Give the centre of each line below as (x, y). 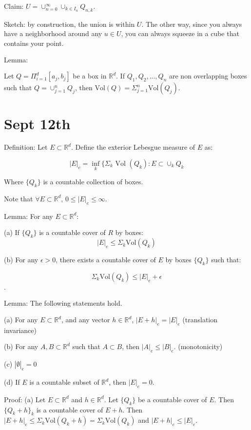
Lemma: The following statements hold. (63, 303)
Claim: (14, 6)
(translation (200, 320)
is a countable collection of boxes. (93, 182)
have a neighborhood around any (53, 33)
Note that (19, 198)
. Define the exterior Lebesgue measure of (133, 147)
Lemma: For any (29, 216)
